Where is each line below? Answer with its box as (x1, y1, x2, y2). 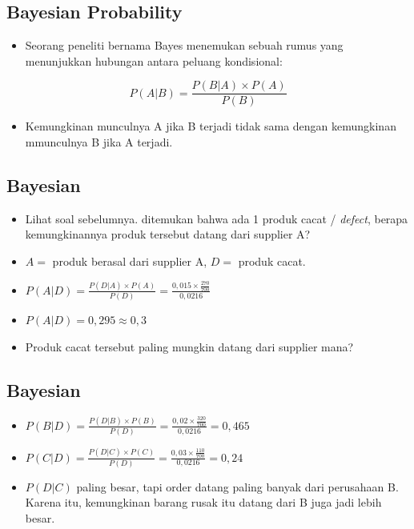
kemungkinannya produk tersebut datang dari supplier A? (25, 226, 311, 242)
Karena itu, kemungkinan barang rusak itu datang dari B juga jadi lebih (25, 494, 382, 511)
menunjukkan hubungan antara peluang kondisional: (25, 52, 283, 69)
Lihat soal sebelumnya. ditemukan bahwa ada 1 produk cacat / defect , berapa (25, 210, 408, 226)
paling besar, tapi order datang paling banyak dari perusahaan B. (76, 478, 399, 495)
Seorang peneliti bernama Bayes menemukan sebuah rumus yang (25, 37, 344, 54)
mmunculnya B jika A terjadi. (25, 134, 173, 150)
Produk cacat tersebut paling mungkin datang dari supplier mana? (25, 338, 354, 355)
